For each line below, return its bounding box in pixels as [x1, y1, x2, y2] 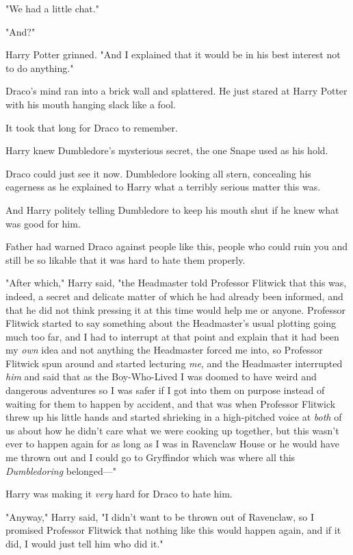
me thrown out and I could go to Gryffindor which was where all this [5, 450, 296, 465]
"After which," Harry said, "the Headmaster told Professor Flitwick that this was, [5, 275, 347, 290]
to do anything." [5, 60, 74, 75]
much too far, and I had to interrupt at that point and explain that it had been [5, 329, 339, 343]
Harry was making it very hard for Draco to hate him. [5, 486, 233, 501]
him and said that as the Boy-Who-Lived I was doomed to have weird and [5, 369, 317, 384]
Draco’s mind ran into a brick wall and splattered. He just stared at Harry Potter [5, 84, 348, 98]
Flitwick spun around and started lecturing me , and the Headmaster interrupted [5, 356, 343, 370]
